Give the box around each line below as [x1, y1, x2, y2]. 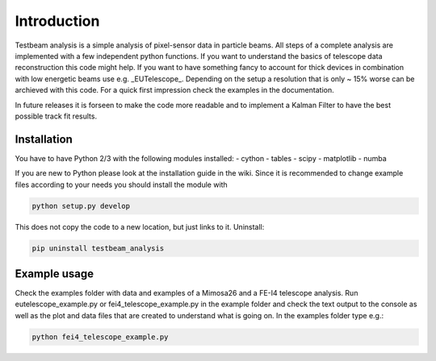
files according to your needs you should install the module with [15, 180, 228, 189]
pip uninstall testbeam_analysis [31, 243, 165, 253]
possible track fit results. [15, 111, 97, 121]
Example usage [15, 267, 94, 280]
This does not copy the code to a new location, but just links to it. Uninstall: [15, 222, 265, 231]
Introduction [15, 12, 100, 30]
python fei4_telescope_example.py [31, 332, 169, 342]
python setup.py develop [31, 201, 131, 210]
